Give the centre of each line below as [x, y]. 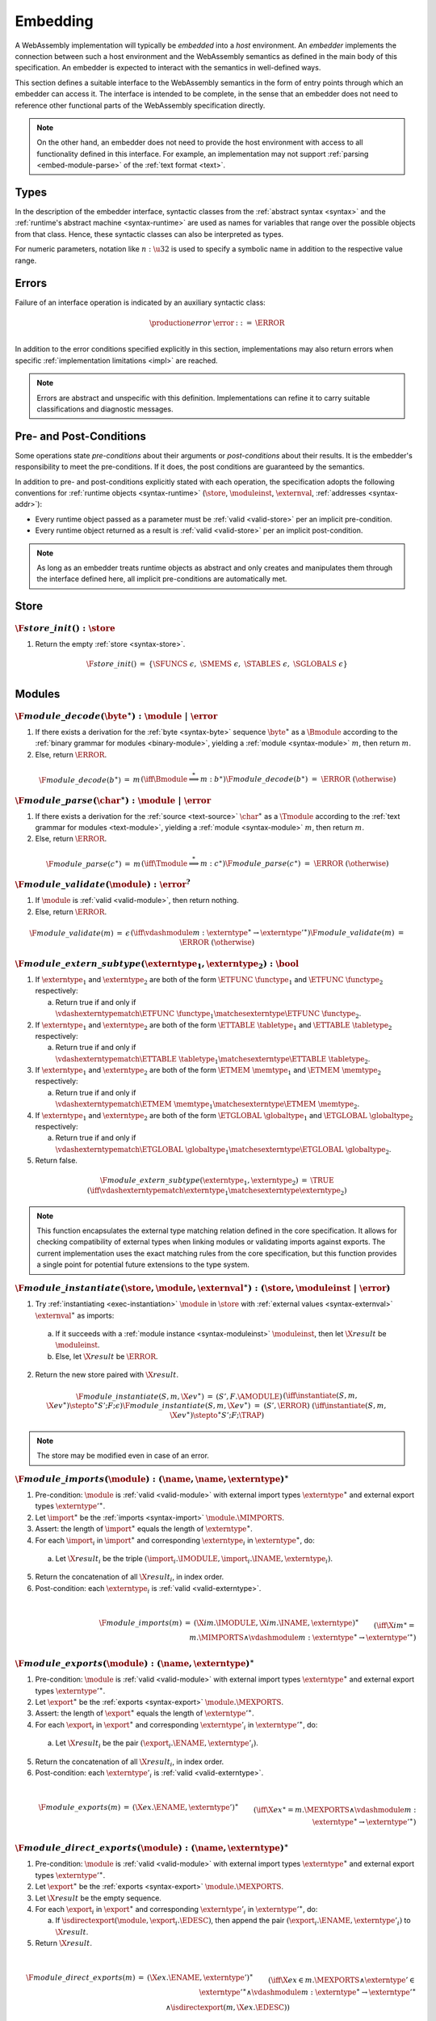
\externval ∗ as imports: [75, 1315]
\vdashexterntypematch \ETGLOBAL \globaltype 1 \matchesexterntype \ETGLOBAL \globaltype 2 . [223, 1150]
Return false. [57, 1161]
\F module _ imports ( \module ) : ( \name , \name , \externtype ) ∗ [152, 1478]
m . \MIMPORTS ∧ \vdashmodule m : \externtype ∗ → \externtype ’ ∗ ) [303, 1637]
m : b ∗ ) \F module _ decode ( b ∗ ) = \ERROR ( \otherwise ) [298, 778]
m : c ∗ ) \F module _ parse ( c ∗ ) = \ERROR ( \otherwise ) [294, 863]
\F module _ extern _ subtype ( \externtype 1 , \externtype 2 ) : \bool [157, 964]
